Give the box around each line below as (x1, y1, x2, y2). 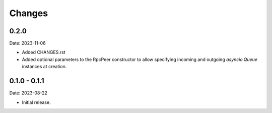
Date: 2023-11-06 (9, 40, 46, 46)
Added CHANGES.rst (22, 49, 65, 55)
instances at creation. (22, 64, 67, 70)
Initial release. (22, 99, 51, 105)
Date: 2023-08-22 (9, 90, 48, 96)
